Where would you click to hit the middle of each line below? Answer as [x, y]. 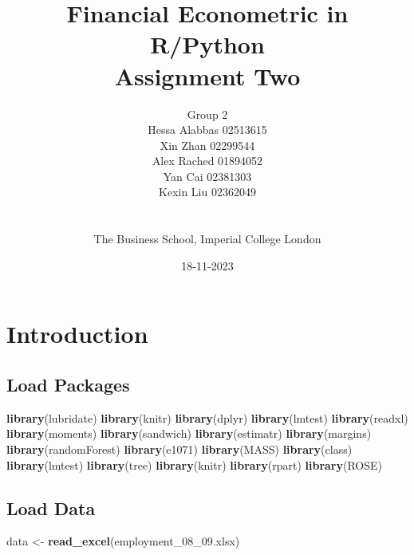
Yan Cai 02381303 [207, 176]
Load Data [51, 508]
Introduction [77, 334]
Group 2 [207, 114]
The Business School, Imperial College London [207, 239]
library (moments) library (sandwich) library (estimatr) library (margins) [189, 433]
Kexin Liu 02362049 [207, 192]
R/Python [207, 44]
